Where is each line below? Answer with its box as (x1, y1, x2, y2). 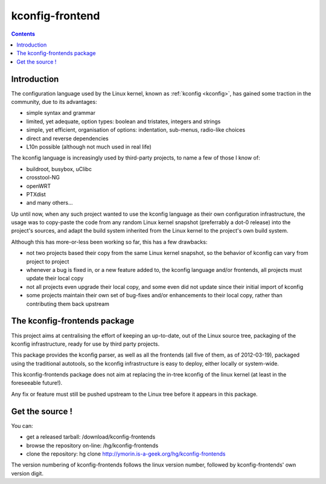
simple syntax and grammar (26, 109, 96, 117)
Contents (11, 30, 36, 37)
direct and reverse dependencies (26, 135, 109, 142)
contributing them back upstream (26, 300, 110, 308)
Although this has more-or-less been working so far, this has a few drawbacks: (11, 238, 208, 245)
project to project (26, 257, 69, 265)
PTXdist (26, 190, 46, 198)
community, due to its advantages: (11, 98, 97, 106)
